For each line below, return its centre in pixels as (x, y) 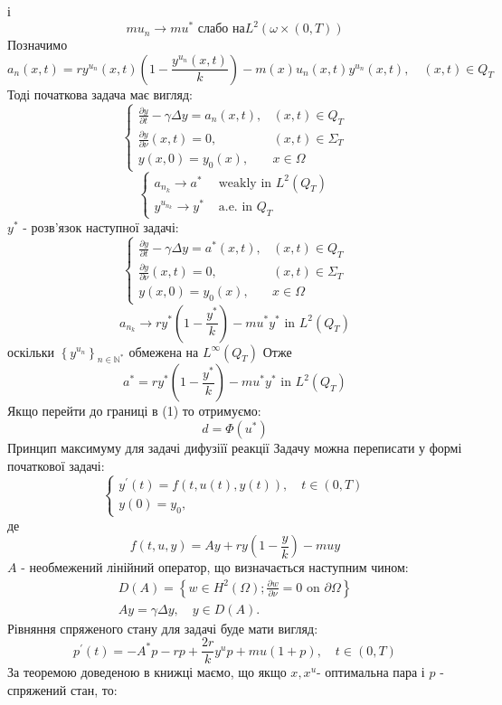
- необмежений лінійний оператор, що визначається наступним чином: (215, 567)
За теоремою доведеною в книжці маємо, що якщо (147, 672)
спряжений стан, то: (62, 690)
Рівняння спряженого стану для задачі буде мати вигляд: (163, 628)
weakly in (245, 183)
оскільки (31, 351)
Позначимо (38, 45)
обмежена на (164, 353)
